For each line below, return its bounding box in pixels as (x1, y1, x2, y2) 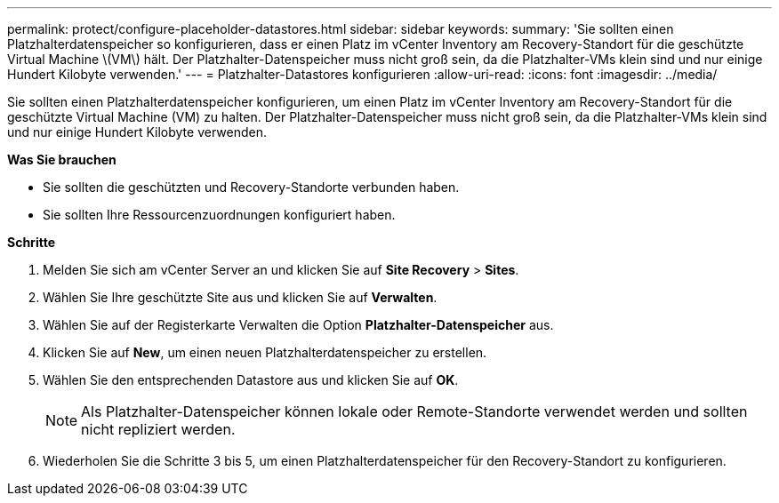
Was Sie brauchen (7, 152, 116, 167)
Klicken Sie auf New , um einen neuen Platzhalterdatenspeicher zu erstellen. (43, 345, 487, 360)
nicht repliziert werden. (81, 420, 236, 438)
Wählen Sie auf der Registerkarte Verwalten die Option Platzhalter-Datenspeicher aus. (43, 317, 554, 332)
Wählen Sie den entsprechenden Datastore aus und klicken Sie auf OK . (43, 372, 459, 387)
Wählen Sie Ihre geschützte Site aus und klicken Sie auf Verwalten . (43, 290, 438, 305)
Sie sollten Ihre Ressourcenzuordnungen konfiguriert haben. (43, 207, 396, 222)
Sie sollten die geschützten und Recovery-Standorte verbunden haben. (43, 180, 460, 195)
